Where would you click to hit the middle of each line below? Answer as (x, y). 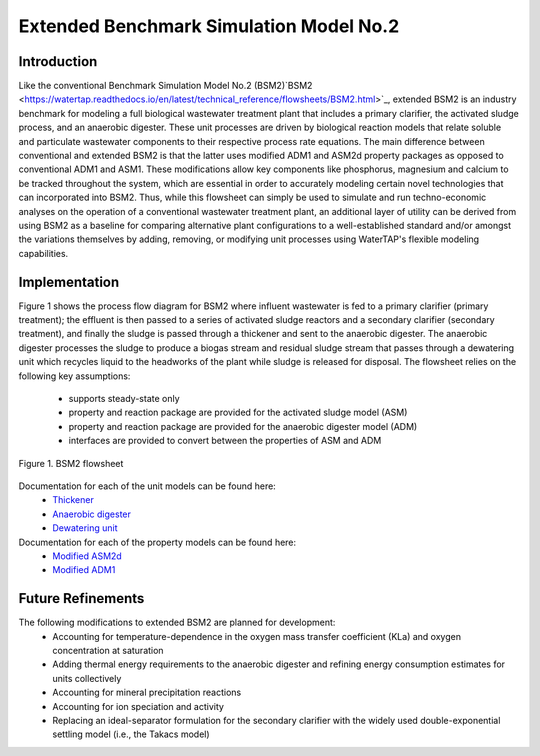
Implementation (69, 281)
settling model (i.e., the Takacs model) (131, 734)
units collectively (87, 678)
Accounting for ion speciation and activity (138, 706)
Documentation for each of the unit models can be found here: (147, 486)
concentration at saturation (108, 650)
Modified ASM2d (87, 556)
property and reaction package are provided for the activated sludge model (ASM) (238, 412)
